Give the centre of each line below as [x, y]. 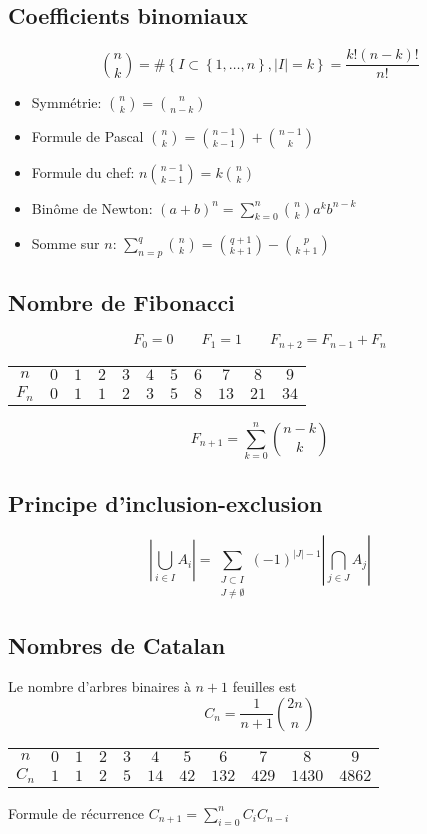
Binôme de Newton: [92, 207]
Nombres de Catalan [117, 644]
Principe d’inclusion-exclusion [165, 502]
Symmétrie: [66, 101]
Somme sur [65, 243]
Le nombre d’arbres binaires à [99, 686]
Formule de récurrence [76, 812]
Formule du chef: [83, 171]
